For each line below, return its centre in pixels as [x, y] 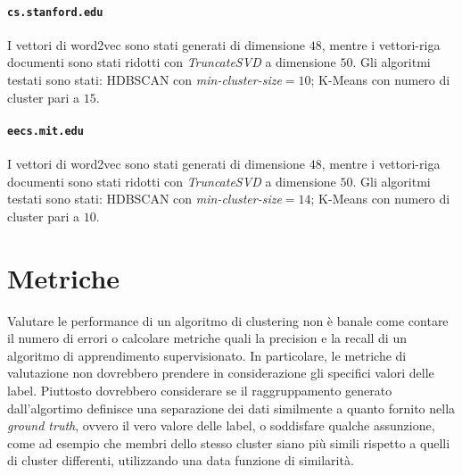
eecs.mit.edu [45, 131]
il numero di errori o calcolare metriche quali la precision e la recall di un [207, 338]
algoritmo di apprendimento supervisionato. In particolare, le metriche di [207, 355]
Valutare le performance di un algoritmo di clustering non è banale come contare [228, 320]
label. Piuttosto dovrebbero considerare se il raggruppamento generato [200, 390]
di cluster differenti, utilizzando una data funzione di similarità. [181, 460]
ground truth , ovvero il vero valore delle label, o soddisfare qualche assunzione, [221, 425]
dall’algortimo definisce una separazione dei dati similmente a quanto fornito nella [231, 408]
